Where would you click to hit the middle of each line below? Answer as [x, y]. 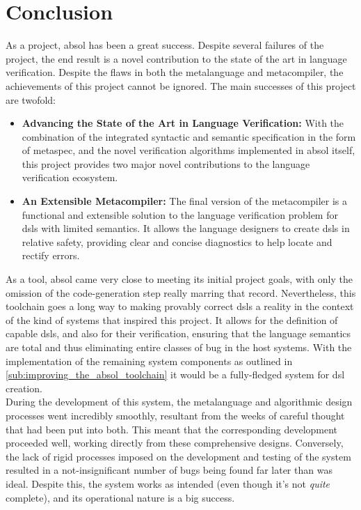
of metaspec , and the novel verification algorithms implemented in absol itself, [188, 150]
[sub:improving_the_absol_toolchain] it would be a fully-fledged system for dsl [175, 374]
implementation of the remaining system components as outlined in [149, 361]
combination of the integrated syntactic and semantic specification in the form [189, 136]
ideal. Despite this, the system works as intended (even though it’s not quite [168, 483]
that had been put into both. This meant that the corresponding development [172, 429]
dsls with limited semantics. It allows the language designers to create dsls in [186, 228]
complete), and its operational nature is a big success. [120, 497]
